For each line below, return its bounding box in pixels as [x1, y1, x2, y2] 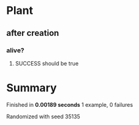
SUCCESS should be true [15, 59, 79, 67]
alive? [6, 46, 24, 55]
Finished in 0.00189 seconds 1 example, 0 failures [6, 101, 133, 108]
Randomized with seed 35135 [6, 113, 80, 120]
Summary [6, 81, 57, 95]
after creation [6, 28, 59, 38]
